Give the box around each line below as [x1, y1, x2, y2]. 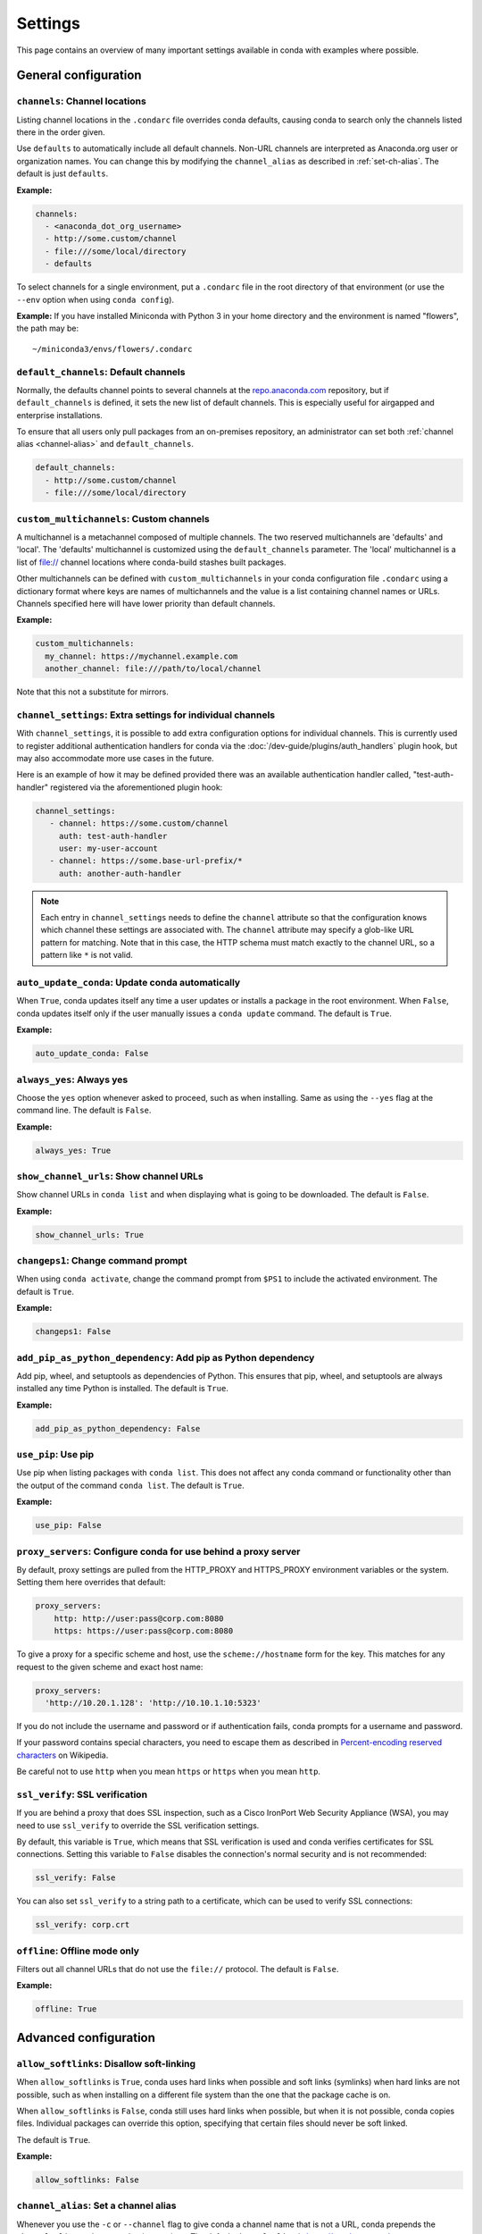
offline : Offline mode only [16, 1944, 140, 1957]
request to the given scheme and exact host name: [16, 1661, 204, 1672]
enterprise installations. [16, 409, 103, 420]
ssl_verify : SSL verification [16, 1788, 147, 1801]
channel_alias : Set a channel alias [16, 2199, 177, 2212]
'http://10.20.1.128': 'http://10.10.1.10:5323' [45, 1698, 262, 1708]
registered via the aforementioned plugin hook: [50, 782, 223, 793]
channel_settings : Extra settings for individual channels [16, 709, 276, 721]
